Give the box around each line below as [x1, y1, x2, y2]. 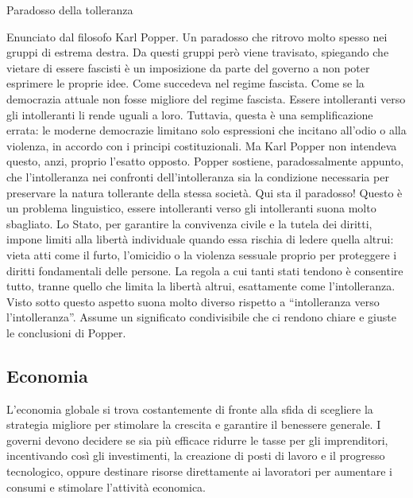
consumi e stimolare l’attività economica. [6, 478, 206, 495]
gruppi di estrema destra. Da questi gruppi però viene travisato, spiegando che [6, 44, 389, 60]
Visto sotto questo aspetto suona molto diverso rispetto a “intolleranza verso [6, 293, 380, 309]
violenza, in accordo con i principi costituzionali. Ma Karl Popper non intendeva [6, 137, 397, 154]
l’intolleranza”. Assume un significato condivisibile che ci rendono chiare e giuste [6, 309, 396, 325]
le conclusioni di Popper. [6, 324, 126, 340]
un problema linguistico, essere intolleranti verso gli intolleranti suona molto [6, 200, 376, 216]
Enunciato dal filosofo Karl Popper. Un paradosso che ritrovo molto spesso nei [6, 28, 388, 45]
